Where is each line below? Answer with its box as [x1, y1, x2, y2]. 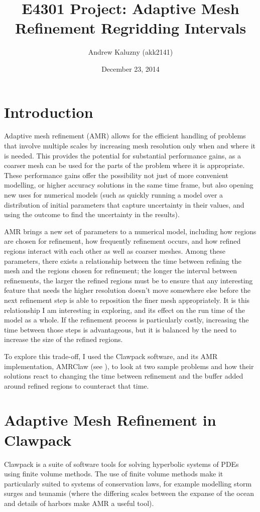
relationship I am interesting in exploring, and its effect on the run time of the [4, 304, 245, 315]
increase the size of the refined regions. [4, 334, 123, 345]
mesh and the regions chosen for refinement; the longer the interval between [4, 265, 237, 276]
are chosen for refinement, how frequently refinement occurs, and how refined [4, 236, 241, 246]
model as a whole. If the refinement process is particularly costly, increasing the [4, 314, 249, 325]
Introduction [4, 101, 93, 122]
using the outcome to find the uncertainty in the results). [4, 209, 180, 220]
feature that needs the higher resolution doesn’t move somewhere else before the [4, 285, 250, 295]
